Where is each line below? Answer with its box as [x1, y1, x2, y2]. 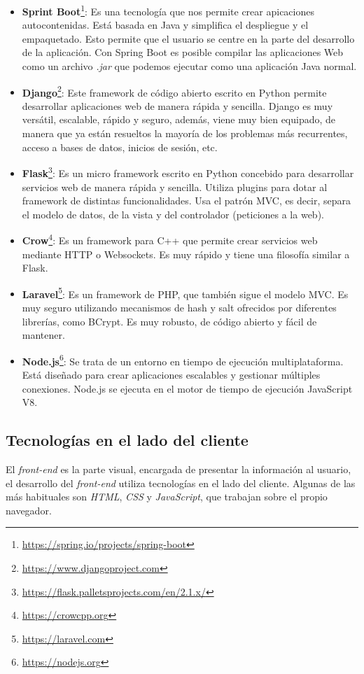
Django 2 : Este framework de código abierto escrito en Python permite [22, 83, 327, 99]
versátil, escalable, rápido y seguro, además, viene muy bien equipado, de [22, 112, 336, 127]
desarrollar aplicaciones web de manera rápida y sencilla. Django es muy [22, 98, 333, 113]
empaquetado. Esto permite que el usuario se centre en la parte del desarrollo [22, 31, 355, 45]
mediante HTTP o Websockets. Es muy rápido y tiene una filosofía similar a [22, 246, 350, 261]
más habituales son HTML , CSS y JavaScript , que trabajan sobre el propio [6, 489, 328, 504]
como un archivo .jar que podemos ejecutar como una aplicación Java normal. [22, 59, 357, 73]
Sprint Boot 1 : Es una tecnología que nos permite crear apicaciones [22, 2, 314, 18]
